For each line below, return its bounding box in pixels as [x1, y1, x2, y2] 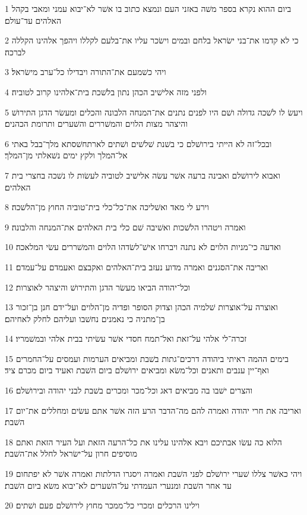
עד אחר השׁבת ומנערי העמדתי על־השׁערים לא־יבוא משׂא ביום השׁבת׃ [5, 479, 232, 491]
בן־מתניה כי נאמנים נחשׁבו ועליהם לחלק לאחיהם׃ [5, 312, 165, 324]
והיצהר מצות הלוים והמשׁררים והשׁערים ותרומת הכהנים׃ [5, 117, 188, 130]
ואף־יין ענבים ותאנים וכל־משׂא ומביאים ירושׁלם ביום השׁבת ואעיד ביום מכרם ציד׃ [5, 364, 269, 376]
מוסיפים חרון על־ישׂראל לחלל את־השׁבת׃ [5, 447, 137, 460]
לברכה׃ [5, 45, 26, 58]
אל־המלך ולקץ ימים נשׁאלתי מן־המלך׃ [5, 149, 128, 161]
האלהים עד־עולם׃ [5, 14, 61, 26]
